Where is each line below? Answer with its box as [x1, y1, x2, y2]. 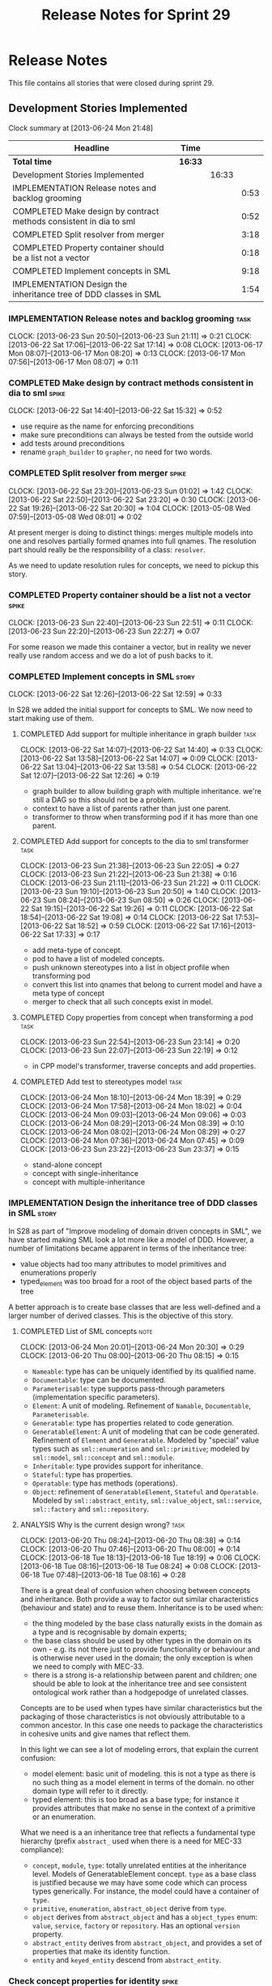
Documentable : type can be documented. [32, 1375, 166, 1385]
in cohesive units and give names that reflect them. [19, 1729, 191, 1739]
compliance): [19, 1845, 65, 1855]
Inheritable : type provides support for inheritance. [32, 1461, 204, 1471]
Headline [74, 142, 110, 153]
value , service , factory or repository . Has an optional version [32, 1921, 240, 1931]
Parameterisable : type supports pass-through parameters [32, 1383, 225, 1394]
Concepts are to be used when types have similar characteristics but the [19, 1703, 263, 1713]
